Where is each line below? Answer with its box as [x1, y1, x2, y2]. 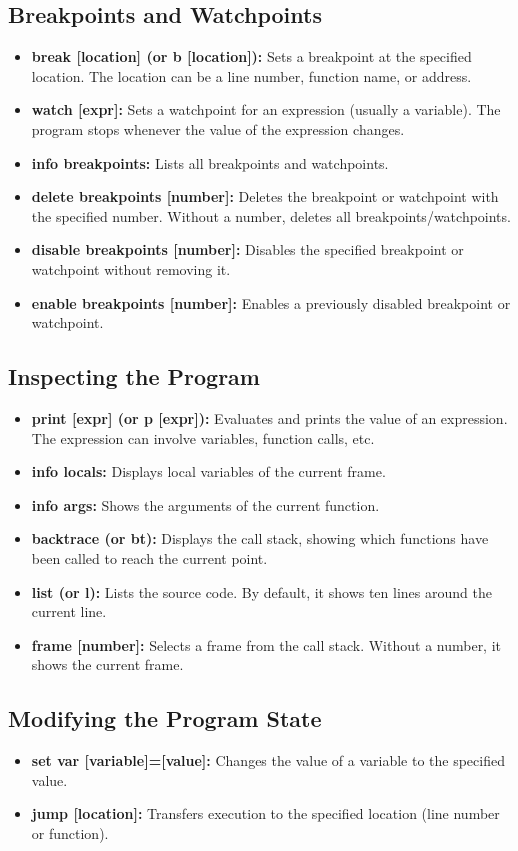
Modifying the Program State [8, 703, 322, 734]
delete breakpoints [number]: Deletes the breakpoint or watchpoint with [31, 186, 499, 207]
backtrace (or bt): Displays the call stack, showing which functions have [31, 528, 489, 549]
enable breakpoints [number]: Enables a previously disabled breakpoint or [31, 292, 511, 313]
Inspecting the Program [8, 361, 260, 392]
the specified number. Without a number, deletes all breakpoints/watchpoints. [31, 205, 511, 226]
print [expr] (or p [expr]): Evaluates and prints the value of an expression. [31, 407, 508, 428]
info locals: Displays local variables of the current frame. [31, 461, 386, 482]
